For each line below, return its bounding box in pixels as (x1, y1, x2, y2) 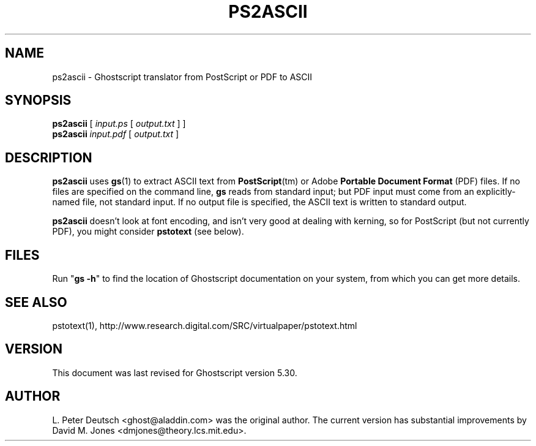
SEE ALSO (5, 294, 67, 310)
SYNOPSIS (5, 93, 72, 108)
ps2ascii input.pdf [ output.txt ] (52, 129, 179, 140)
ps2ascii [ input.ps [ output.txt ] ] (52, 118, 186, 129)
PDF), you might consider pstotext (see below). (52, 226, 244, 237)
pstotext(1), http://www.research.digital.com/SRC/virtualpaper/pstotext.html (52, 320, 357, 331)
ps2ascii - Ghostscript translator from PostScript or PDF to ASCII (52, 71, 313, 82)
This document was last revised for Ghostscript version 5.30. (52, 367, 297, 378)
